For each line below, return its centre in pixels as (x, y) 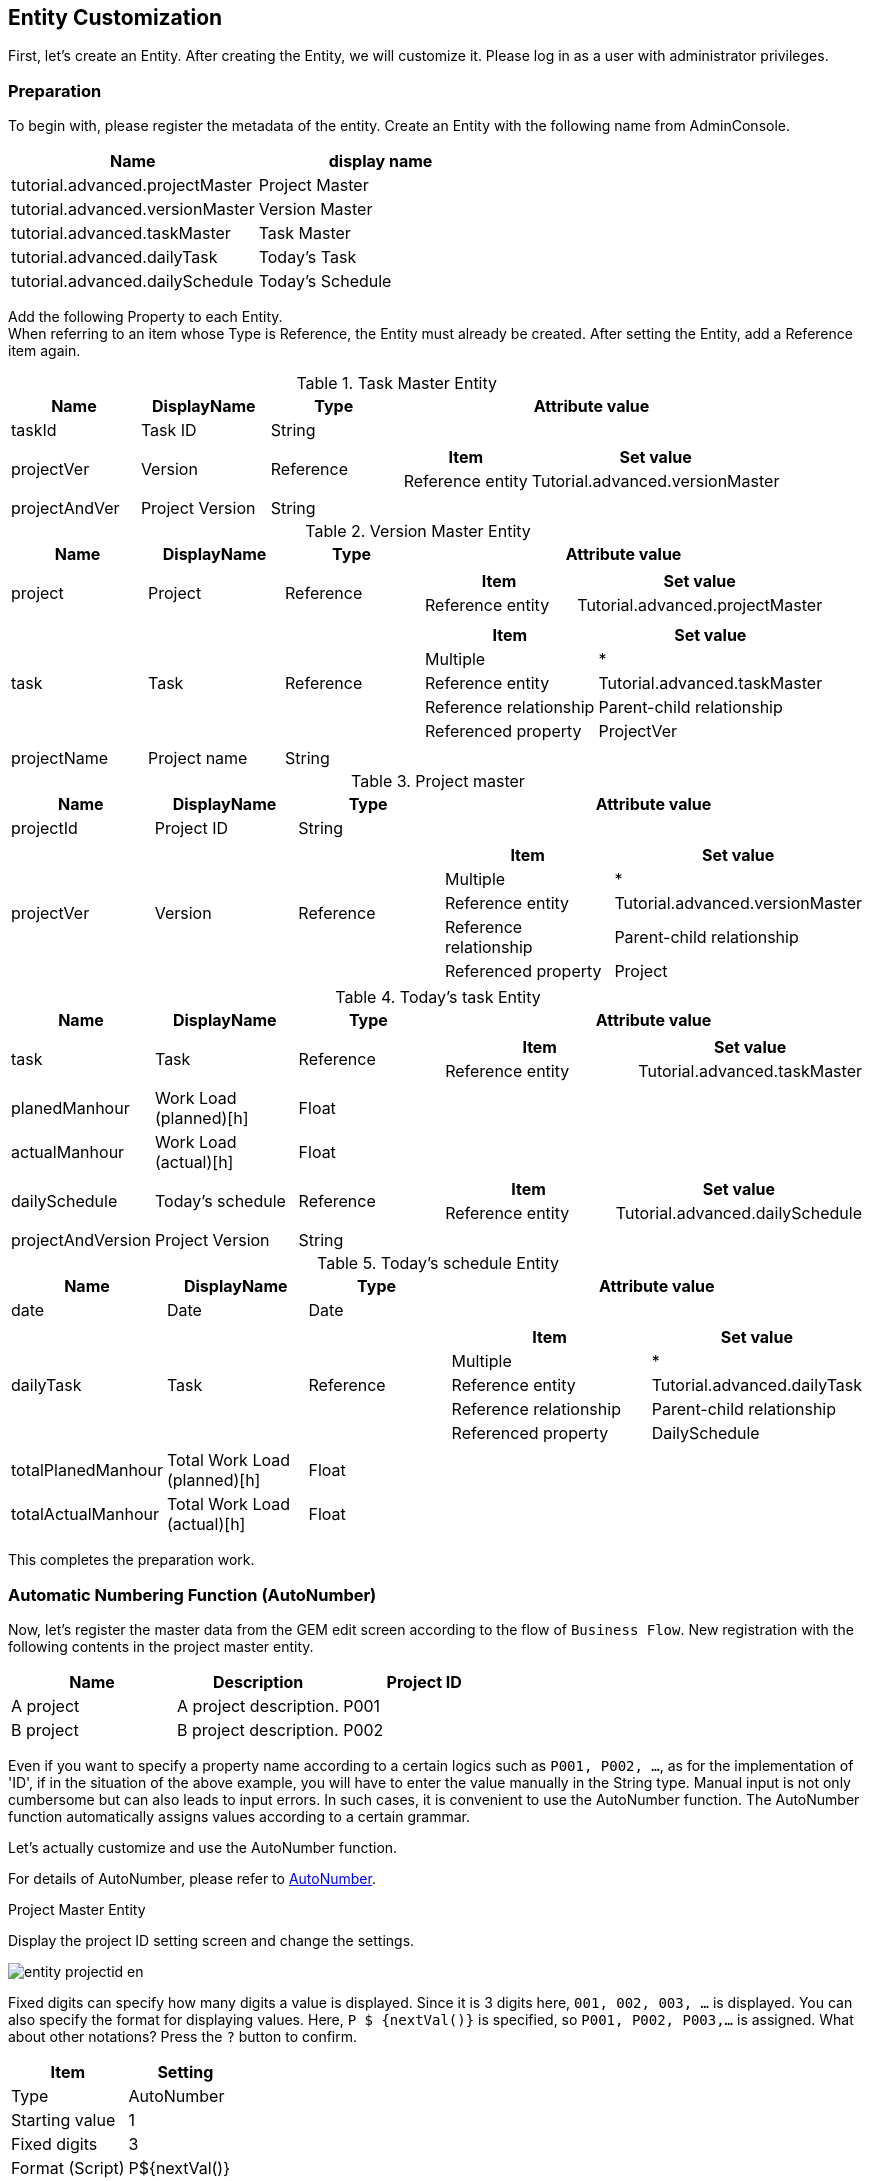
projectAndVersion (81, 1240)
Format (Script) (68, 2167)
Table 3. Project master (438, 781)
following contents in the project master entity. (161, 1646)
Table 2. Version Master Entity (418, 531)
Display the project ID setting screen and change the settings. (211, 1940)
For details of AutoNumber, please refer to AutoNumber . (192, 1878)
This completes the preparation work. (131, 1560)
